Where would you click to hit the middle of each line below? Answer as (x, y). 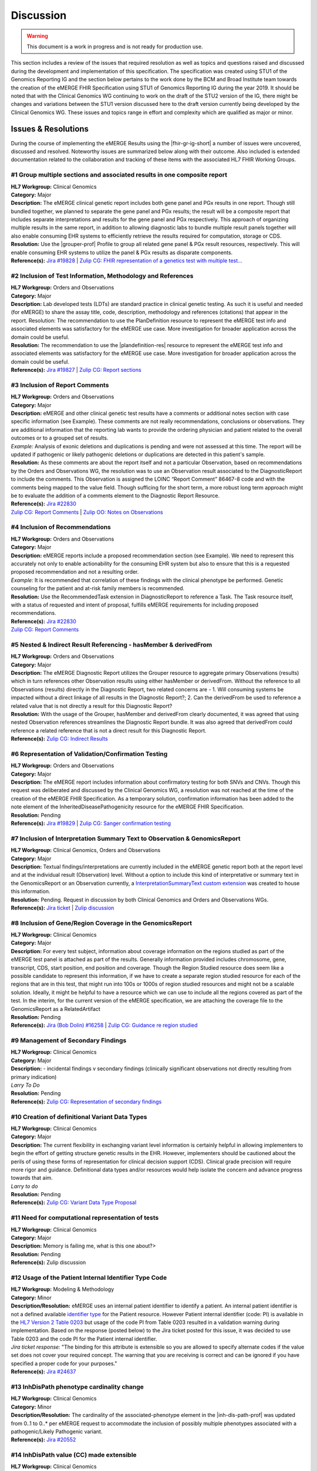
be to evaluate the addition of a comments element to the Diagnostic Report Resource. (115, 495)
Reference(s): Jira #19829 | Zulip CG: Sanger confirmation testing (91, 823)
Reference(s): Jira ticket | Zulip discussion (63, 908)
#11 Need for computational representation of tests (85, 1218)
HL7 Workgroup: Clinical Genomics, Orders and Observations (86, 850)
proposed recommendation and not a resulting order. (75, 572)
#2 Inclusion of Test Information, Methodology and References (102, 275)
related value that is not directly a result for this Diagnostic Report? (92, 705)
